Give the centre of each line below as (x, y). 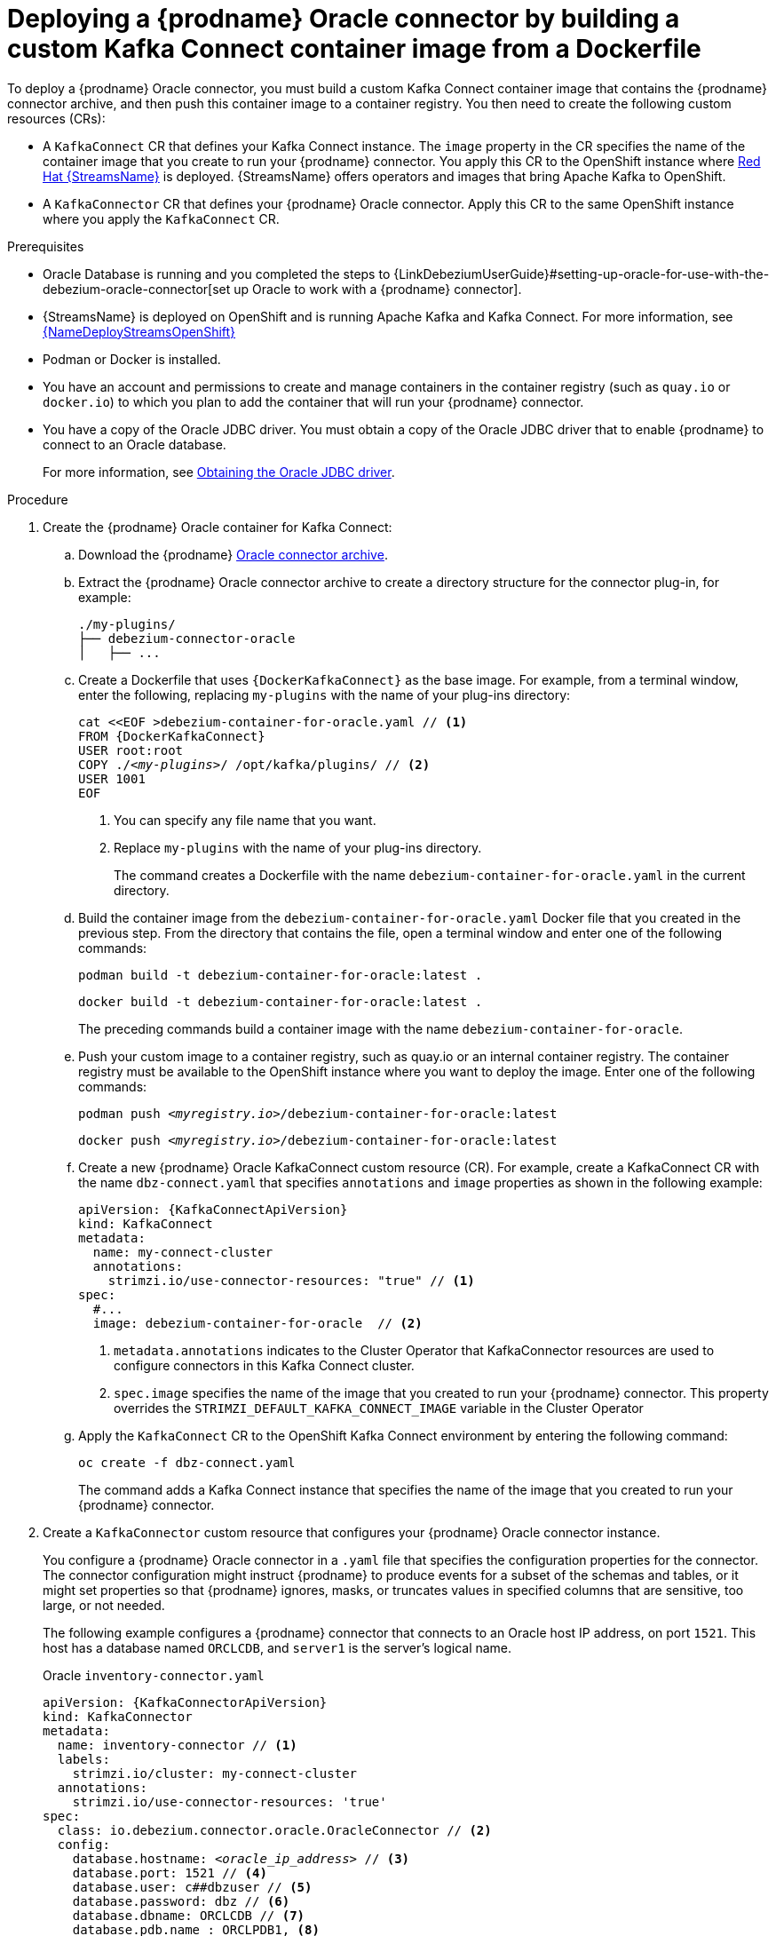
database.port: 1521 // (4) (170, 1873)
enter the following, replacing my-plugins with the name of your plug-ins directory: (325, 694)
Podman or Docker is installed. (132, 359)
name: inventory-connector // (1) (177, 1745)
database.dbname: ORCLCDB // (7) (189, 1915)
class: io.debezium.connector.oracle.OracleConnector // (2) (274, 1830)
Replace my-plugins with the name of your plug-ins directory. (298, 847)
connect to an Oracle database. (135, 444)
